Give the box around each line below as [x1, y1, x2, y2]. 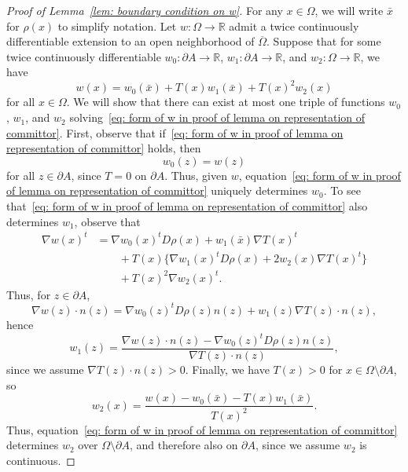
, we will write [314, 2, 384, 18]
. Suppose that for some [266, 33, 381, 49]
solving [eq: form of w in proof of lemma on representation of [69, 109, 366, 126]
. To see [323, 182, 361, 199]
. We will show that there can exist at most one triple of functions [66, 93, 385, 110]
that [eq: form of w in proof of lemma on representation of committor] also [6, 198, 368, 214]
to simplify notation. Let [57, 17, 177, 34]
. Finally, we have [185, 361, 270, 378]
